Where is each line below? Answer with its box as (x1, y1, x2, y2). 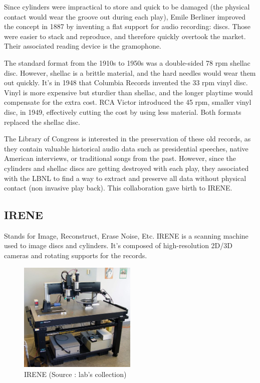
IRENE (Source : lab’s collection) (24, 368, 127, 379)
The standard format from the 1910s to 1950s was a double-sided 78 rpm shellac (4, 57, 250, 68)
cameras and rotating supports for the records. (4, 250, 147, 261)
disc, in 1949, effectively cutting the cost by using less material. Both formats (4, 106, 241, 117)
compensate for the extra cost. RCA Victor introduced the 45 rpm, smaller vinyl (4, 97, 251, 107)
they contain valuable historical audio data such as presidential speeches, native (4, 143, 248, 153)
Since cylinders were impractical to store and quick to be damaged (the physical (4, 2, 250, 12)
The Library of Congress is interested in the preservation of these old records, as (4, 133, 251, 144)
